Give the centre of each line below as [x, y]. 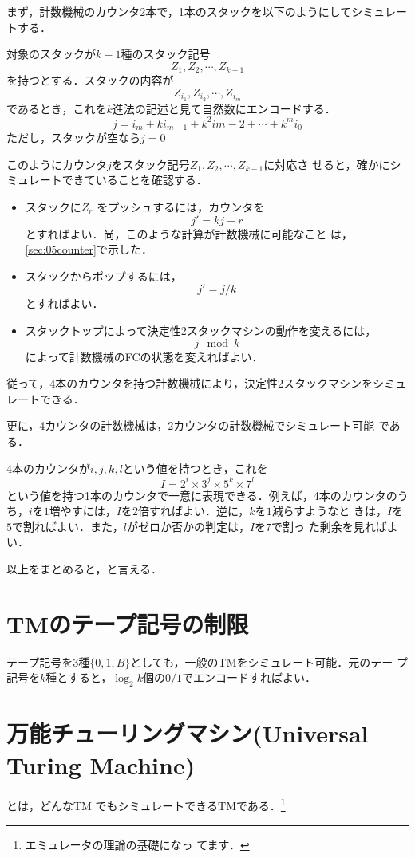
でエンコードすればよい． [249, 677]
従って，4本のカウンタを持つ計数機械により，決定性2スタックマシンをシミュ [207, 383]
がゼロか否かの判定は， [188, 526]
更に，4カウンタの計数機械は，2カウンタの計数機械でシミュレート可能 [191, 425]
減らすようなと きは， [330, 511]
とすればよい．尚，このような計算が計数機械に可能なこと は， [189, 233]
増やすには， [83, 511]
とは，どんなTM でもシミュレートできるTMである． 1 [146, 805]
